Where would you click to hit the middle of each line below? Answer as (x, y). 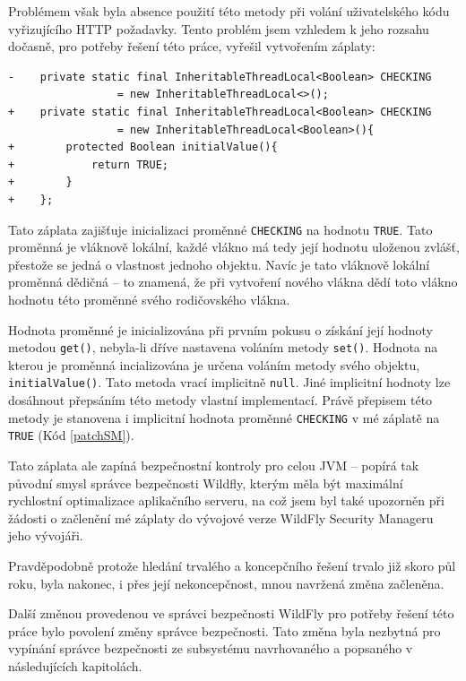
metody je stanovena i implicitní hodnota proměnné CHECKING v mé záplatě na (224, 417)
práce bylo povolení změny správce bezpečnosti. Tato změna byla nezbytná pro (224, 630)
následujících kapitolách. (75, 665)
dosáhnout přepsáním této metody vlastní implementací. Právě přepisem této (220, 400)
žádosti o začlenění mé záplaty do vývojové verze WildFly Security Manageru (221, 517)
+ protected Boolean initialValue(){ (143, 147)
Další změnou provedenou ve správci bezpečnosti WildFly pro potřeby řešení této (231, 613)
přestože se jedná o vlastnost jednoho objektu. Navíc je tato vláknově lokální (219, 264)
